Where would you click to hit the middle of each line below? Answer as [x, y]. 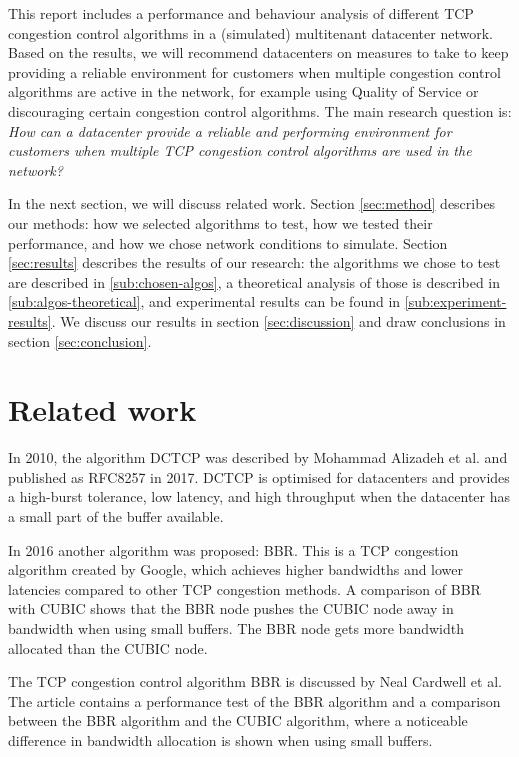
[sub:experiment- [455, 301]
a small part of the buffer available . [116, 516]
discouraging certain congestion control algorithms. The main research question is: [260, 110]
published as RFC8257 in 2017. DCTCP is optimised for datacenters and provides [259, 476]
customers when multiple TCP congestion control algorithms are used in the [240, 150]
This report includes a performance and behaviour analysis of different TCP [241, 13]
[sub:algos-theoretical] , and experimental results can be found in [204, 301]
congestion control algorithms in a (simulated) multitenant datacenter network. [250, 32]
